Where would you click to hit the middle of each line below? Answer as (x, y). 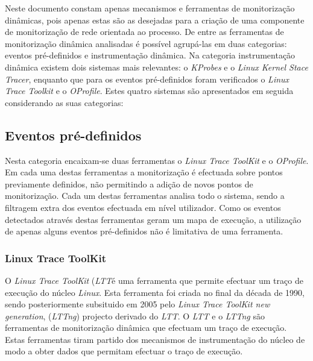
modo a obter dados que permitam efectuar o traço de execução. (124, 351)
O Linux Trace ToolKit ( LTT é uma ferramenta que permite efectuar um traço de (154, 280)
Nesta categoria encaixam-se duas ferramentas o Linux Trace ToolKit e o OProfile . (157, 160)
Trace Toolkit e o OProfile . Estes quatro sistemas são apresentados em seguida (149, 91)
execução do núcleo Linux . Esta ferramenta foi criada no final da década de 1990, (155, 292)
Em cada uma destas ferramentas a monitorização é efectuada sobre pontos (144, 172)
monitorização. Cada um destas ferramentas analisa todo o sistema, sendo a (145, 196)
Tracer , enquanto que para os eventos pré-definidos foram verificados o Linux (147, 79)
